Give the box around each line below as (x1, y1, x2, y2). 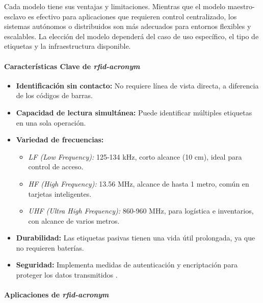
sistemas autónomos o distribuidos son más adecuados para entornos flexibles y (4, 21, 251, 32)
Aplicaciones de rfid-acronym (4, 289, 109, 300)
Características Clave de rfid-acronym (4, 60, 140, 71)
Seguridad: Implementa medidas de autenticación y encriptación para (16, 259, 238, 270)
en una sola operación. (16, 117, 86, 128)
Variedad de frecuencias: (16, 134, 104, 145)
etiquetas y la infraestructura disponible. (4, 41, 131, 51)
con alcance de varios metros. (28, 215, 120, 226)
